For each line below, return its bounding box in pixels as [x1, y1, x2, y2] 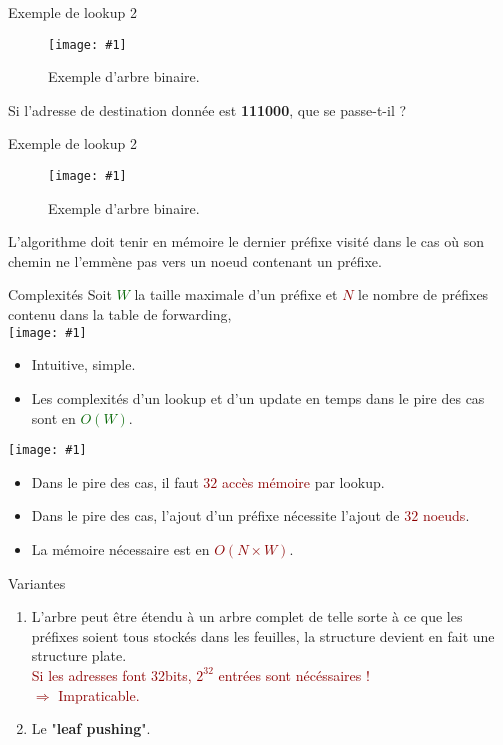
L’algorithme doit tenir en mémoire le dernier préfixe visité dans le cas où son [8, 231, 484, 252]
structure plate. [31, 645, 127, 666]
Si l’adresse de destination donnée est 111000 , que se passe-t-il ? [8, 99, 407, 120]
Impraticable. [58, 684, 140, 705]
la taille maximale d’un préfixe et [134, 284, 338, 305]
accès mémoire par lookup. [222, 471, 385, 492]
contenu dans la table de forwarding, [8, 304, 232, 325]
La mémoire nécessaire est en [31, 538, 210, 559]
